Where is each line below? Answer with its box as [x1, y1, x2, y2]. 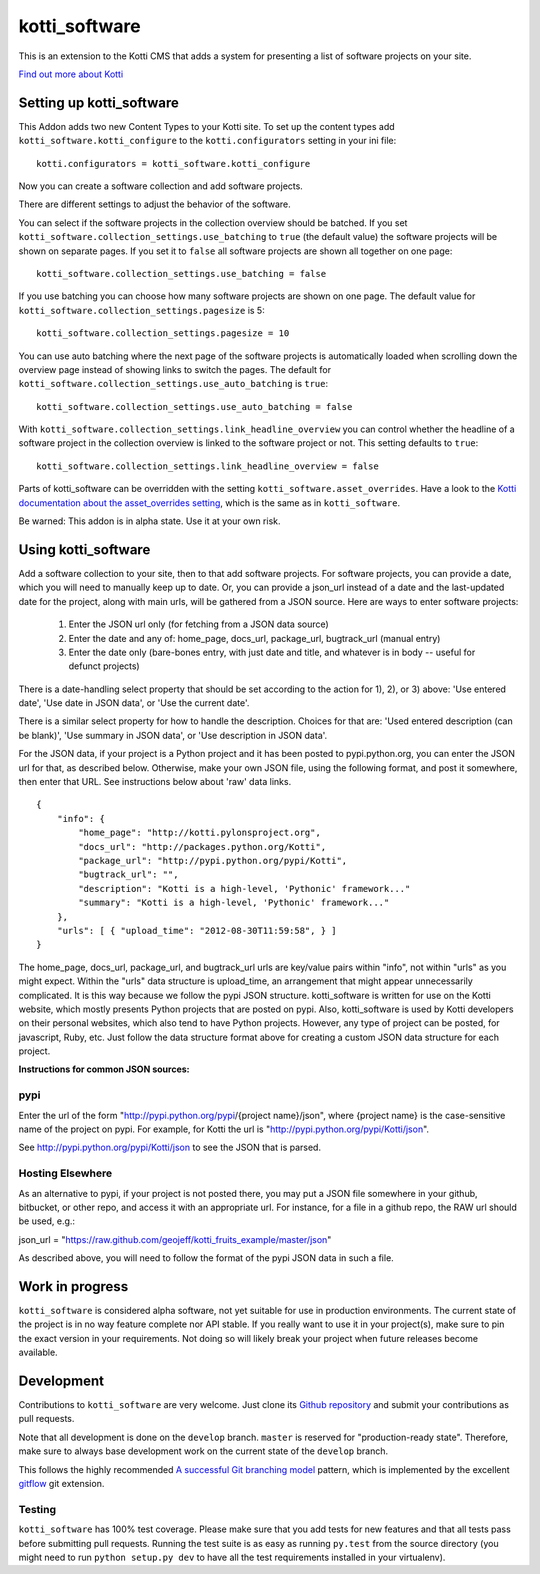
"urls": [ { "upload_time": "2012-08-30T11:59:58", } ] [56, 925, 337, 936]
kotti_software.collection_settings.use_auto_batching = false [36, 401, 353, 412]
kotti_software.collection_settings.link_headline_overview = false [36, 460, 379, 472]
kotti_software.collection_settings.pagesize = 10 [36, 328, 290, 339]
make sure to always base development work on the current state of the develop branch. [18, 1445, 389, 1457]
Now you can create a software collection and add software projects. [18, 180, 304, 192]
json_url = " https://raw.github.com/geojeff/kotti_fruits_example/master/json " [18, 1233, 332, 1245]
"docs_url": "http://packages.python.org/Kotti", [78, 841, 327, 852]
